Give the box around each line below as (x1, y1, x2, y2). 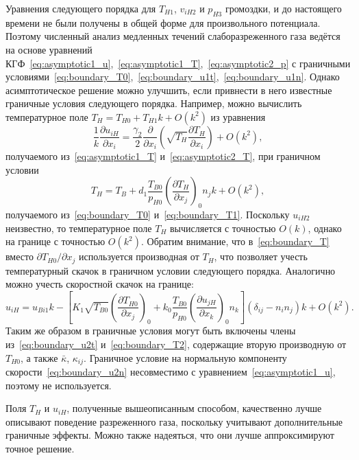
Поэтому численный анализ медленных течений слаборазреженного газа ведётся (5, 29, 341, 43)
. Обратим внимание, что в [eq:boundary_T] (140, 234, 330, 249)
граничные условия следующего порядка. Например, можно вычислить (5, 96, 302, 111)
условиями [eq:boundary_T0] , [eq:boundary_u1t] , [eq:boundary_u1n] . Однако (5, 69, 340, 84)
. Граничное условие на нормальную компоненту (84, 350, 287, 365)
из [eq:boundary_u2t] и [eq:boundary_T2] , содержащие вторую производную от (5, 336, 347, 351)
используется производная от (79, 249, 199, 264)
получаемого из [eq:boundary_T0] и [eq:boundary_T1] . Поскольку (5, 207, 290, 221)
